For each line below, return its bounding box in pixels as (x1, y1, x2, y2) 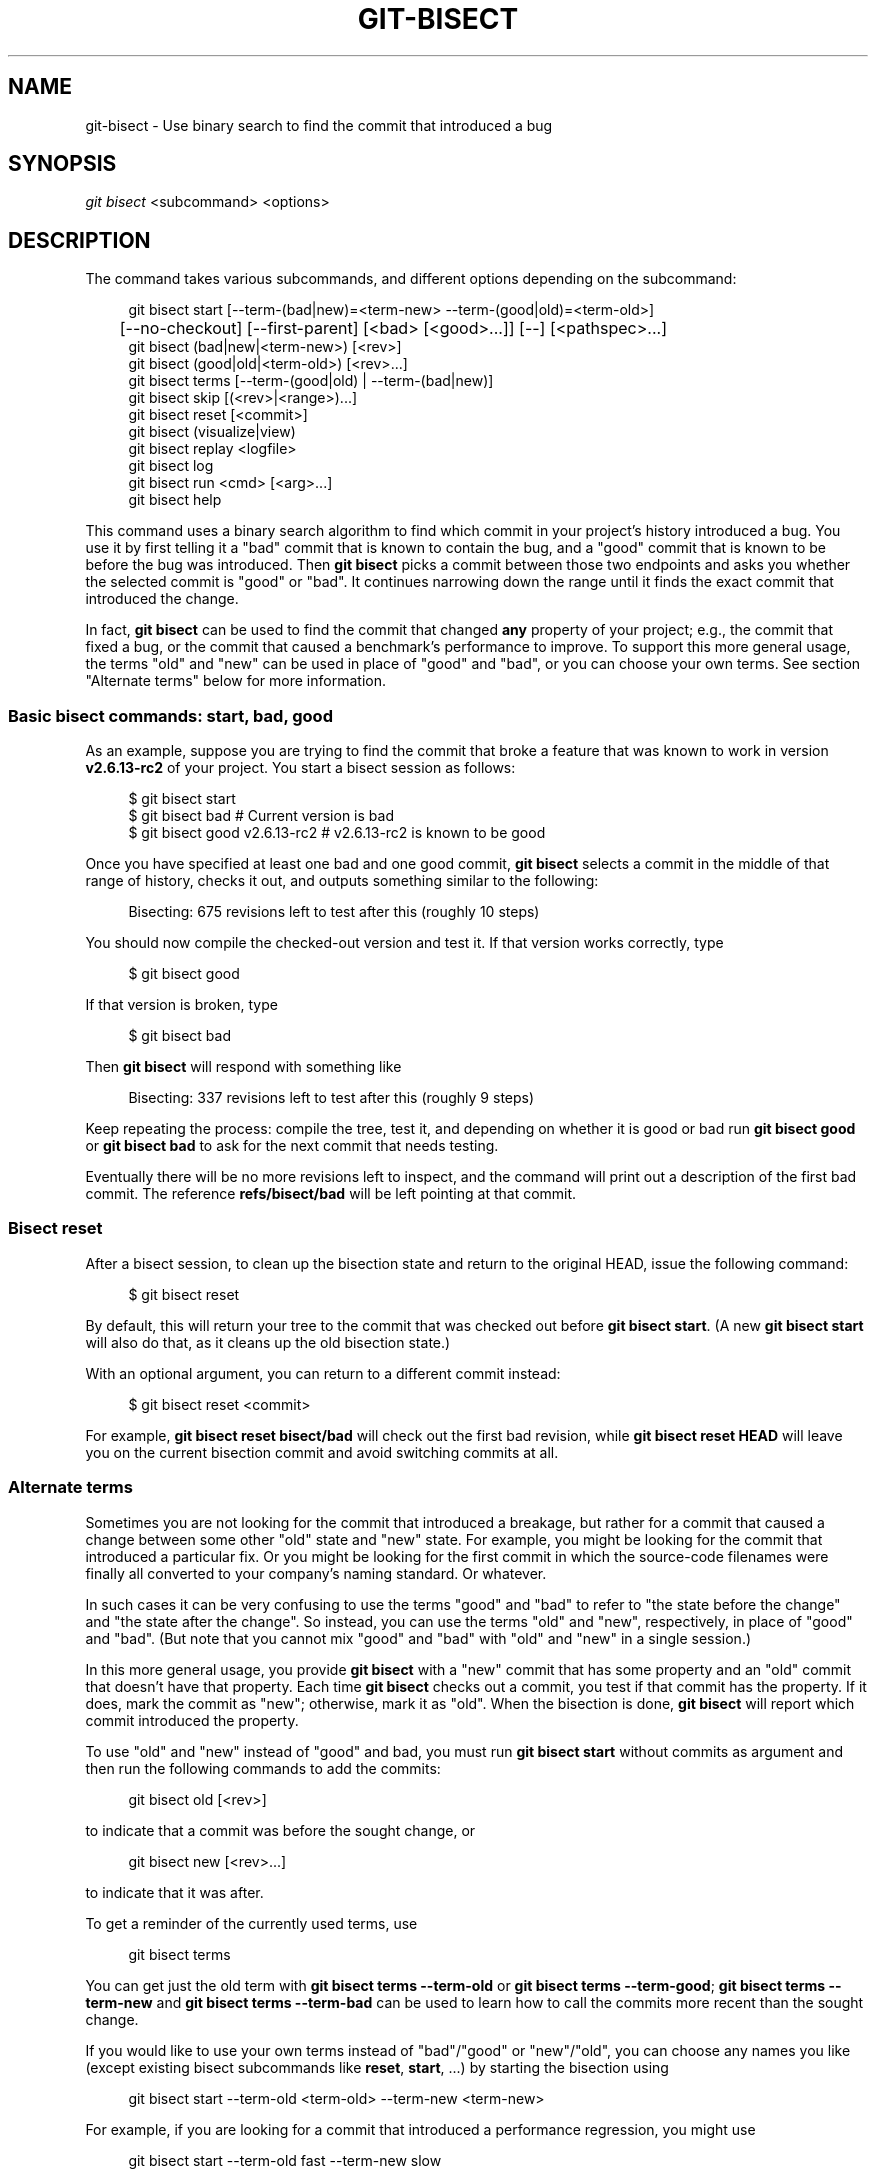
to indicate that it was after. (85, 1883, 264, 1901)
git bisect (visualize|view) (128, 423, 296, 441)
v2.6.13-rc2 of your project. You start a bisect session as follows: (85, 759, 516, 777)
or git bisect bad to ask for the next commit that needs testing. (85, 1137, 499, 1155)
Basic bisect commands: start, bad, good (8, 705, 333, 726)
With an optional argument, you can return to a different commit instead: (85, 1364, 561, 1382)
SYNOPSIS (8, 151, 117, 177)
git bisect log (128, 457, 214, 475)
